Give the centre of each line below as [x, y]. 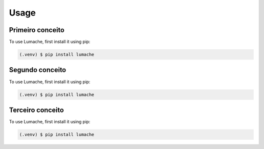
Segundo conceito [37, 70]
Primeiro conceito [37, 30]
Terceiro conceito [36, 110]
